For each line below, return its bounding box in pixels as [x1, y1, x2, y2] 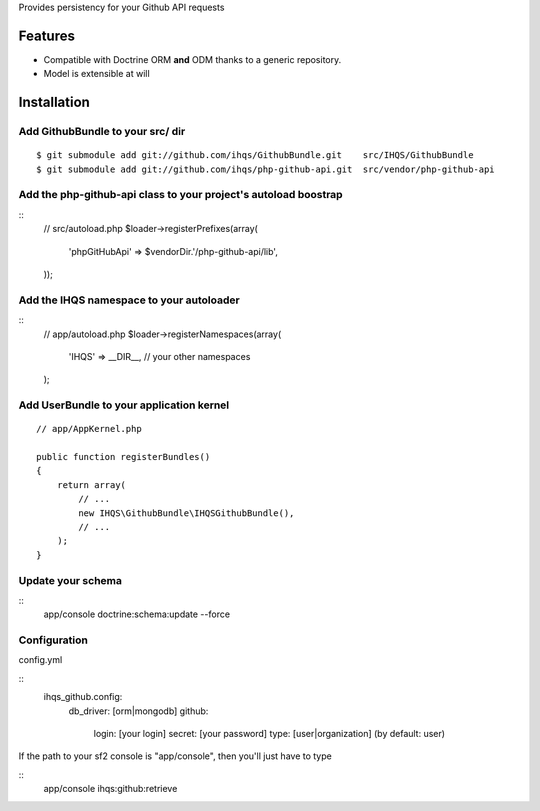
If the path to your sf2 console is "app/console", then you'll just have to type [18, 750, 332, 762]
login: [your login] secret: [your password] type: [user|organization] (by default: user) [93, 727, 445, 739]
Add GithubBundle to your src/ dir [18, 125, 186, 139]
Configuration [18, 633, 89, 647]
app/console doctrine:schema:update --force [43, 608, 230, 620]
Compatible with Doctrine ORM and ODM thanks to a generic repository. [43, 53, 342, 65]
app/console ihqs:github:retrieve [43, 783, 178, 795]
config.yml [18, 654, 63, 666]
